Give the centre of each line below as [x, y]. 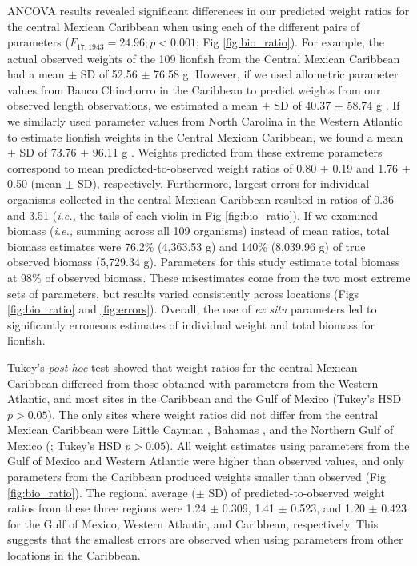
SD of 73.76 [48, 152]
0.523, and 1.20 [328, 508]
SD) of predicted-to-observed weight [297, 492]
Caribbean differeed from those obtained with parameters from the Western [193, 383]
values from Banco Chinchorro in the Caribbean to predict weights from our [194, 89]
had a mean [36, 74]
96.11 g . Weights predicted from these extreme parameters [237, 152]
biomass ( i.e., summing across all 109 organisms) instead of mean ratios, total [198, 231]
